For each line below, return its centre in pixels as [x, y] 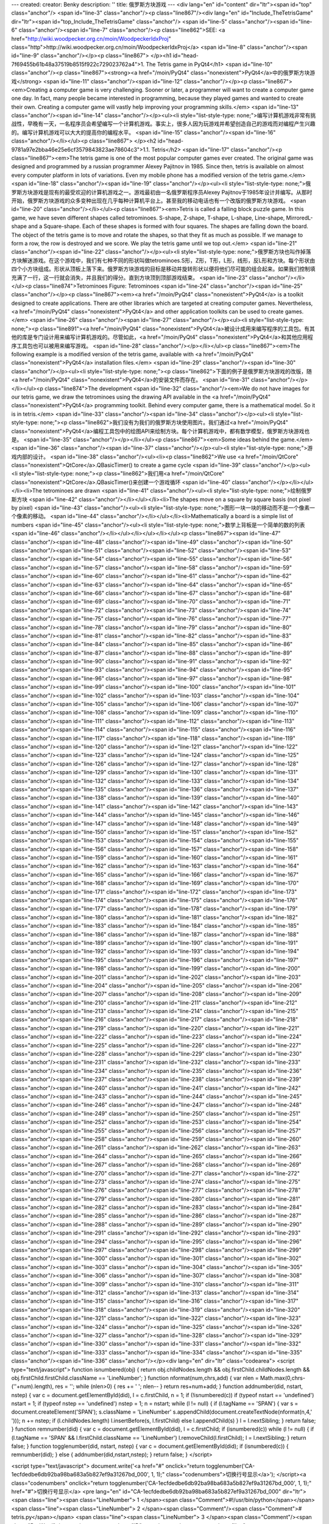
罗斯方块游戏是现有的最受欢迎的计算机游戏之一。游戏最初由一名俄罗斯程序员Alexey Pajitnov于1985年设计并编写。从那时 [162, 192]
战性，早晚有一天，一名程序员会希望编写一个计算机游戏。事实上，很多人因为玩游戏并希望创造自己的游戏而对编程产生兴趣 [163, 124]
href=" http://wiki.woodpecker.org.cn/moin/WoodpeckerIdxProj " [91, 38]
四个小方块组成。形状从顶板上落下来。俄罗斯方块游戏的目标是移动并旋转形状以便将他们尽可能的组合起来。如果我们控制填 [163, 269]
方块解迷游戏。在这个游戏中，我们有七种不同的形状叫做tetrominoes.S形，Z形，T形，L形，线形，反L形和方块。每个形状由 [163, 260]
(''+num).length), [33, 1386]
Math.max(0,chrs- [283, 1378]
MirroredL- [299, 218]
